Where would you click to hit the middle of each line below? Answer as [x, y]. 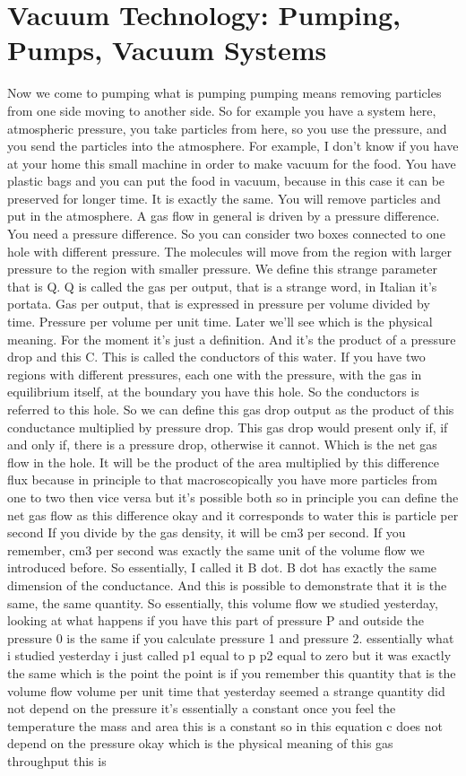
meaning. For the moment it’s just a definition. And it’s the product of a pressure [232, 339]
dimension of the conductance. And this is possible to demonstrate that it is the [227, 584]
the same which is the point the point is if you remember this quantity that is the [232, 672]
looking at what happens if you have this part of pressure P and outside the [216, 620]
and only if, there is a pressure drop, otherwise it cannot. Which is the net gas [222, 445]
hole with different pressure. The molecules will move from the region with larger [229, 251]
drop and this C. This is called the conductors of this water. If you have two [216, 357]
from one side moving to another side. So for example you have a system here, [222, 110]
